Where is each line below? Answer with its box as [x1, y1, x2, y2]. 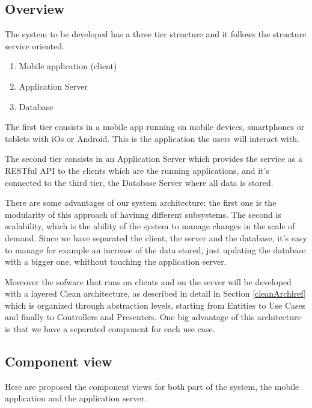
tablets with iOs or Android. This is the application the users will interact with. [5, 132, 299, 144]
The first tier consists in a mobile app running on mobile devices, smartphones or [5, 120, 305, 133]
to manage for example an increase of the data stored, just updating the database [5, 243, 306, 256]
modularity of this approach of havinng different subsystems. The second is [5, 208, 281, 220]
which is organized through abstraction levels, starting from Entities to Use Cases [5, 298, 306, 311]
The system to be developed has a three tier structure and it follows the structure [5, 28, 307, 40]
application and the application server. [5, 392, 147, 404]
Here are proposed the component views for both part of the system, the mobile [5, 380, 299, 392]
